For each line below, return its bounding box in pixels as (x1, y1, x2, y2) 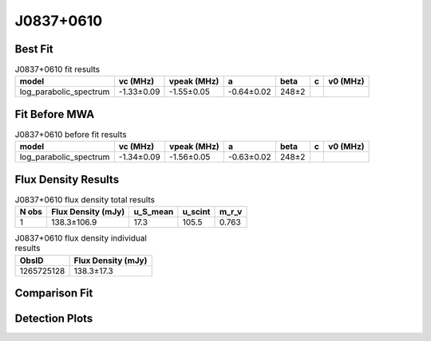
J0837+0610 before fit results (14, 129, 127, 140)
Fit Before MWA (14, 108, 95, 121)
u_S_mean (133, 206, 174, 218)
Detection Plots (14, 312, 93, 326)
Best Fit (14, 42, 53, 56)
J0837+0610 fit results (14, 64, 100, 75)
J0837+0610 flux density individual (14, 233, 148, 244)
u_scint (182, 206, 211, 218)
